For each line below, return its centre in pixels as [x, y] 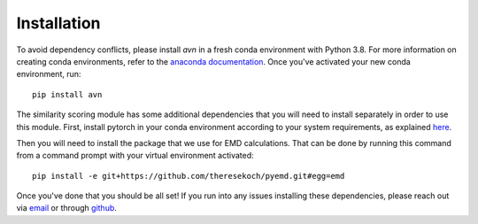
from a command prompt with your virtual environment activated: [135, 156]
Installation [58, 23]
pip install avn [67, 94]
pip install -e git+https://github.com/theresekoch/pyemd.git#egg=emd [189, 176]
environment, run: [49, 74]
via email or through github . [66, 208]
